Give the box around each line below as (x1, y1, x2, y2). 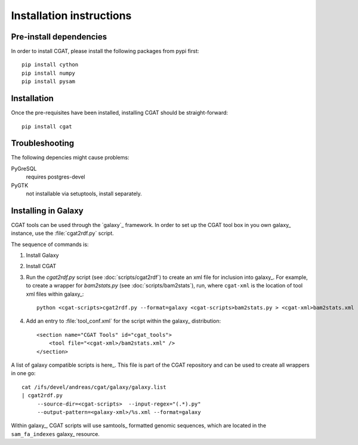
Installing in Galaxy (11, 205, 84, 216)
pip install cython (21, 62, 79, 68)
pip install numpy (21, 69, 76, 76)
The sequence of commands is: (11, 241, 89, 248)
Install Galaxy (26, 251, 59, 259)
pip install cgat (21, 123, 72, 130)
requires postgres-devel (26, 173, 85, 180)
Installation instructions (11, 9, 132, 22)
